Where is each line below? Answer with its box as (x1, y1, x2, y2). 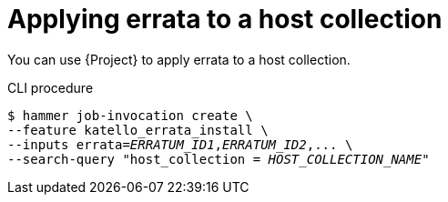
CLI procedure (7, 79, 94, 96)
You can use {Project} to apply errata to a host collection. (7, 51, 351, 67)
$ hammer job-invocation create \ (7, 107, 253, 123)
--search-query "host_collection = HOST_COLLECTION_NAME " (7, 151, 430, 167)
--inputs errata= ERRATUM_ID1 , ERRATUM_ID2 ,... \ (7, 136, 353, 152)
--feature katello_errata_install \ (7, 122, 269, 137)
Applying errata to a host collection (7, 4, 443, 35)
